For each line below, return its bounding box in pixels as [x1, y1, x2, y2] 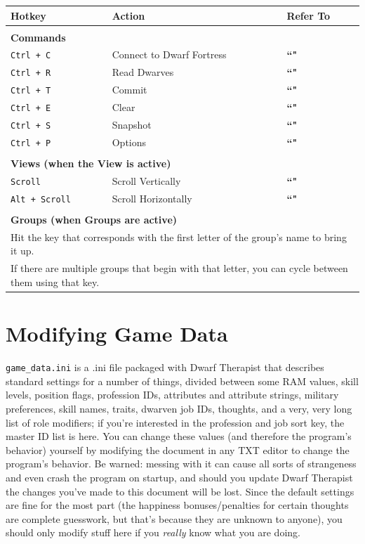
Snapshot [112, 117, 152, 132]
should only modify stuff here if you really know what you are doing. [6, 525, 300, 540]
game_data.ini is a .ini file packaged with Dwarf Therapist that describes [6, 360, 324, 375]
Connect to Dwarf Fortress [112, 47, 227, 62]
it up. [11, 243, 34, 258]
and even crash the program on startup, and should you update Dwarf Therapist [6, 469, 353, 484]
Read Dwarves [112, 65, 174, 79]
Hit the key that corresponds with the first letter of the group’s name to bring [11, 229, 347, 244]
